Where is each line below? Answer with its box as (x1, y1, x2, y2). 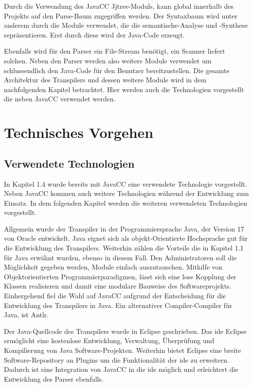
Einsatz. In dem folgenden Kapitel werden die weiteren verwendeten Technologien (4, 197, 248, 208)
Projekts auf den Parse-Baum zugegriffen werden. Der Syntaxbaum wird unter (4, 10, 237, 20)
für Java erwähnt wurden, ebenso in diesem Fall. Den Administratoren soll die (4, 252, 237, 262)
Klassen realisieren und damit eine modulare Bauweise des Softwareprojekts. (4, 281, 232, 291)
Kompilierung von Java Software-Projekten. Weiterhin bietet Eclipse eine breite (4, 345, 241, 355)
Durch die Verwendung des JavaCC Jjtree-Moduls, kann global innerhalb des (4, 1, 234, 11)
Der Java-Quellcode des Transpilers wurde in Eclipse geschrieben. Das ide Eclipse (4, 326, 247, 336)
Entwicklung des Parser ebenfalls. (4, 373, 104, 384)
